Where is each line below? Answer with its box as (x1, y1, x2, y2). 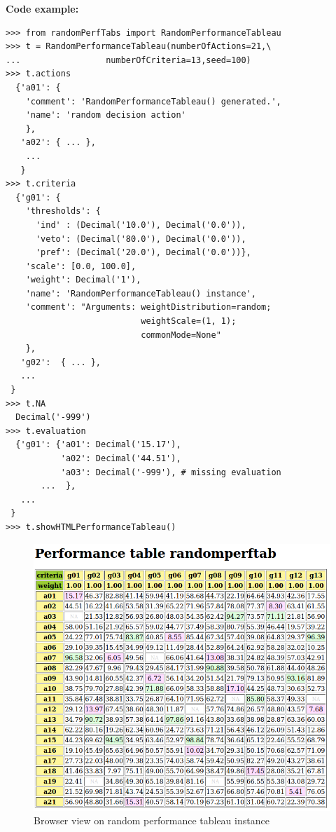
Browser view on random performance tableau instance (34, 813, 269, 828)
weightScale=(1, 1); (141, 316, 237, 327)
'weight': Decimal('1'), (25, 275, 141, 285)
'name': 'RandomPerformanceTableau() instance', (25, 288, 256, 299)
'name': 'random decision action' (25, 110, 186, 121)
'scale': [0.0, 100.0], (25, 261, 136, 271)
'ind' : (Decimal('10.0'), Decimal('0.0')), (35, 219, 246, 230)
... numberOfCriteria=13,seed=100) (6, 55, 251, 65)
